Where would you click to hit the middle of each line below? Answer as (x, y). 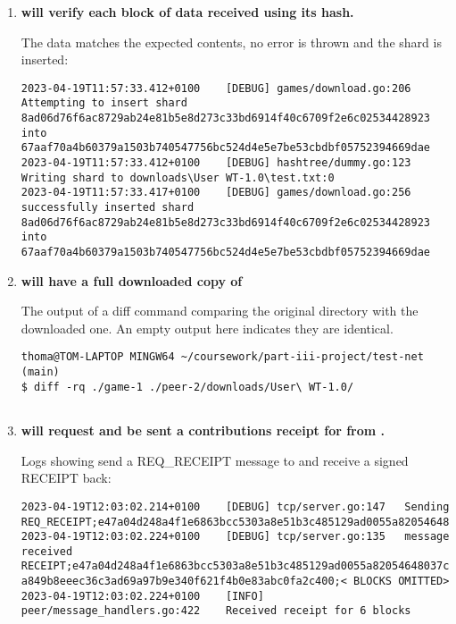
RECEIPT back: (66, 478)
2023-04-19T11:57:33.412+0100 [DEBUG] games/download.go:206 (216, 88)
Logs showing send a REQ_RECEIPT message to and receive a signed (215, 460)
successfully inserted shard (108, 208)
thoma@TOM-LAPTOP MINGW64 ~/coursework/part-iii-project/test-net (222, 357)
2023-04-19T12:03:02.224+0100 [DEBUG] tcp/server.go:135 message (235, 537)
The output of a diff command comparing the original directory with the (220, 311)
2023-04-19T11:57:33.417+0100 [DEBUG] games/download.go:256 (216, 193)
